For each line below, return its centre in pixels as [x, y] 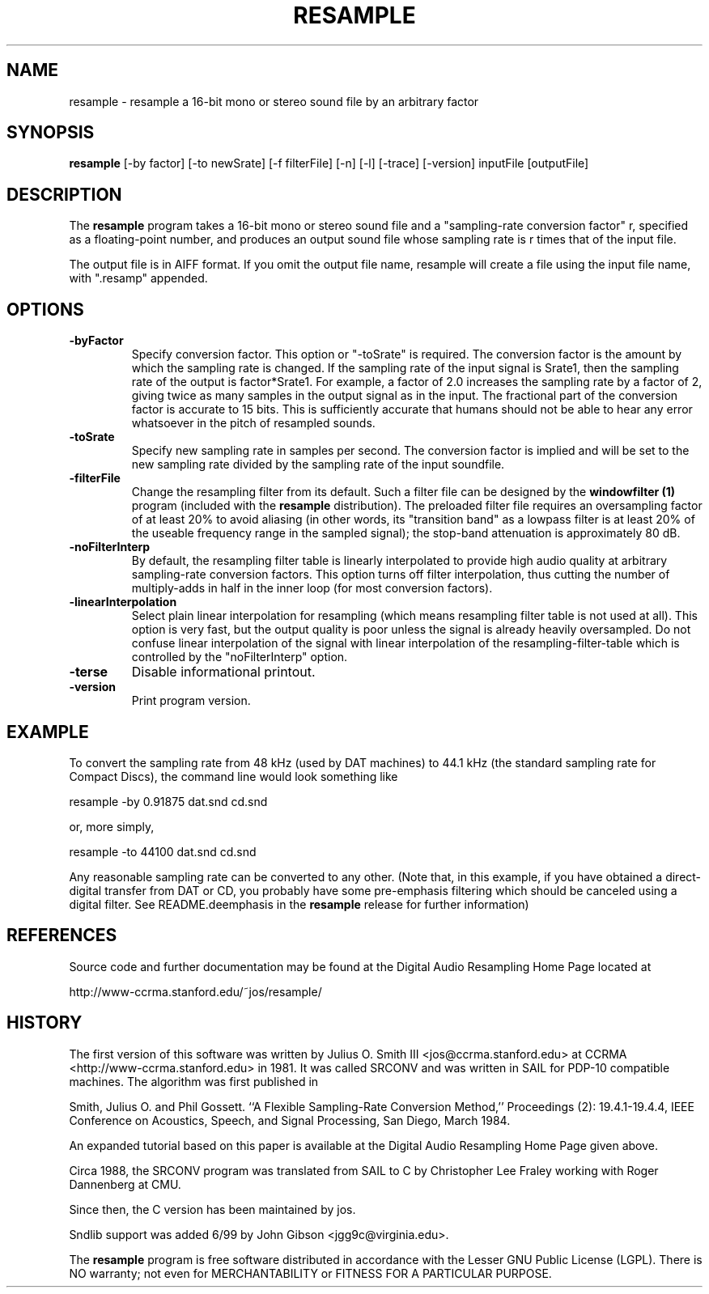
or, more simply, [112, 826]
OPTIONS [45, 309]
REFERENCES [62, 935]
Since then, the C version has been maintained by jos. [212, 1209]
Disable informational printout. [223, 672]
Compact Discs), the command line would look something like [234, 776]
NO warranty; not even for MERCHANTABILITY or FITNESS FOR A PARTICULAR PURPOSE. [310, 1273]
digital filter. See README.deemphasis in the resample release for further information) [299, 904]
